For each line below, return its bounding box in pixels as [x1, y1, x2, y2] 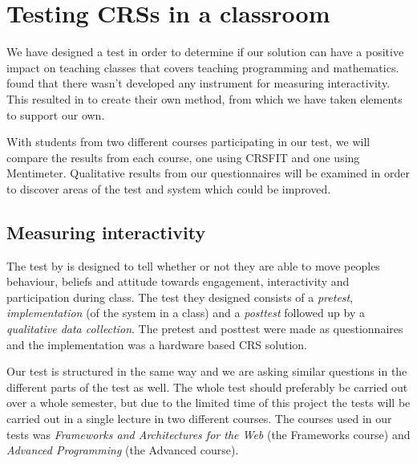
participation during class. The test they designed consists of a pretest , [6, 288, 354, 305]
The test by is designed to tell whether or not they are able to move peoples [6, 257, 380, 274]
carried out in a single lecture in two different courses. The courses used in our [6, 410, 392, 427]
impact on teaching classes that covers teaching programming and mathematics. [6, 59, 399, 75]
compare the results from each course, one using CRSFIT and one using [6, 149, 360, 165]
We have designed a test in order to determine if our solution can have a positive [6, 43, 404, 60]
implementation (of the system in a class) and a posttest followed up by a [6, 304, 366, 321]
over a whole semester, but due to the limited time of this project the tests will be [6, 394, 411, 411]
